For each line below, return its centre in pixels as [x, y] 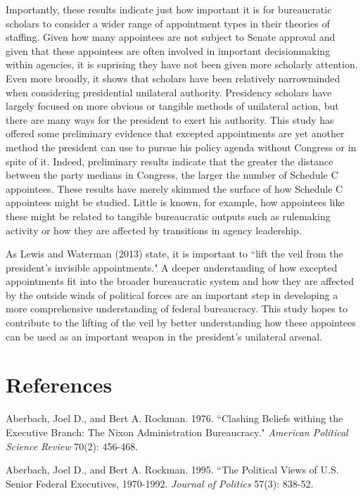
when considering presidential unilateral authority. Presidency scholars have [169, 92]
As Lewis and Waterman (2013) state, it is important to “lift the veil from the [174, 254]
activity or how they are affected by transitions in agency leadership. [154, 230]
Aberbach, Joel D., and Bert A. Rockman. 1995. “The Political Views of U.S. [172, 470]
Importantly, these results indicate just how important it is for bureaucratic [169, 9]
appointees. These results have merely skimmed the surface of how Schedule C [174, 188]
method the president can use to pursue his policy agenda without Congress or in [181, 147]
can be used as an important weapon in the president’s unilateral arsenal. [164, 336]
